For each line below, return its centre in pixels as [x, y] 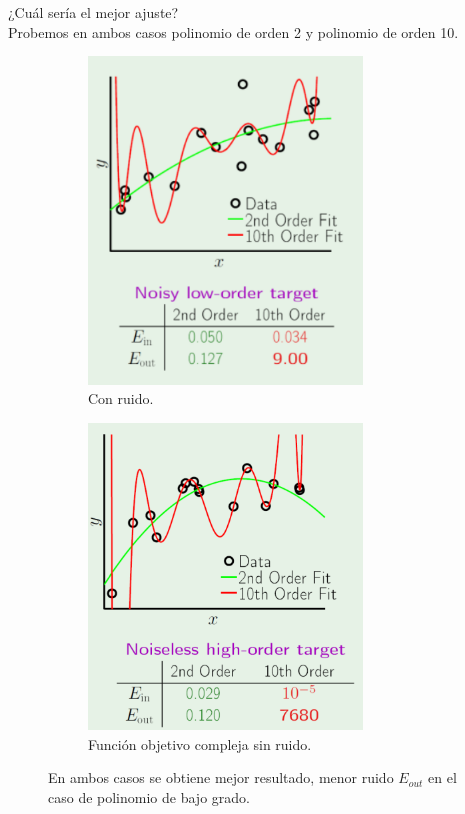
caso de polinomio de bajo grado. [149, 796]
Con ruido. [121, 398]
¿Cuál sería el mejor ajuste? [93, 12]
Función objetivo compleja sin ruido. [200, 743]
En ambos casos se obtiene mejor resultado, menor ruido [221, 777]
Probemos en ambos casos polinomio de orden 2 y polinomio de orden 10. [233, 31]
